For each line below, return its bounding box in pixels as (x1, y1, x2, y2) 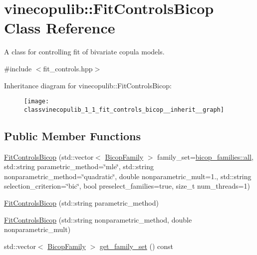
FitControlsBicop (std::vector (4, 151, 94, 162)
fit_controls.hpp (43, 63, 93, 73)
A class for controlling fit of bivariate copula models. (4, 46, 165, 57)
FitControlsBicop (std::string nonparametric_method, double (4, 214, 192, 225)
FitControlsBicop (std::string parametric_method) (4, 197, 159, 208)
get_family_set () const (99, 241, 174, 251)
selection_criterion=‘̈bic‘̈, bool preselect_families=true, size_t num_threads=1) (4, 181, 250, 191)
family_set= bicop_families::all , (157, 151, 254, 162)
